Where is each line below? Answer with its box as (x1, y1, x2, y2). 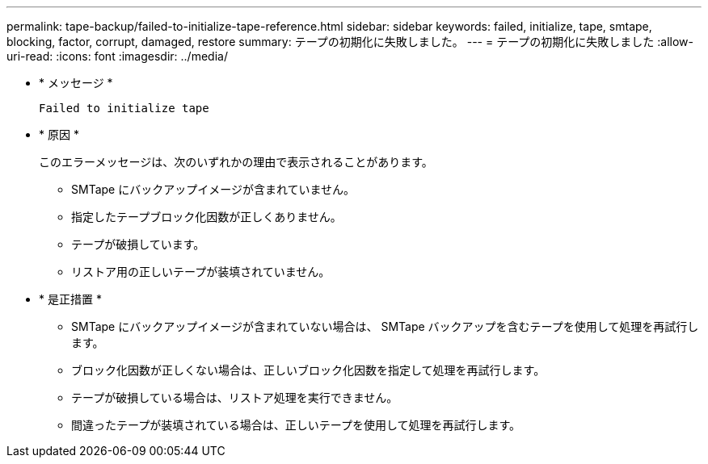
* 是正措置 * (39, 292, 102, 306)
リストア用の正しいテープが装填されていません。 (71, 265, 331, 278)
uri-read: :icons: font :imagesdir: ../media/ (6, 49, 228, 63)
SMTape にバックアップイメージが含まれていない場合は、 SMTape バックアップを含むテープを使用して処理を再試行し (71, 320, 699, 333)
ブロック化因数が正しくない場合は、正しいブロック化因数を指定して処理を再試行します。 (71, 363, 546, 377)
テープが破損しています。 (71, 237, 205, 251)
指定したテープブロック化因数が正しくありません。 (71, 210, 342, 224)
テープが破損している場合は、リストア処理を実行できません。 (71, 391, 398, 404)
